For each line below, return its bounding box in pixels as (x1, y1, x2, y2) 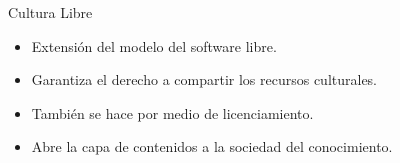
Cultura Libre (8, 2, 93, 22)
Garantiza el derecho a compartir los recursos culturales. (31, 69, 378, 90)
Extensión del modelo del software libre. (31, 35, 277, 56)
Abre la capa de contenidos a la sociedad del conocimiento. (31, 136, 393, 157)
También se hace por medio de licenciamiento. (31, 102, 314, 123)
